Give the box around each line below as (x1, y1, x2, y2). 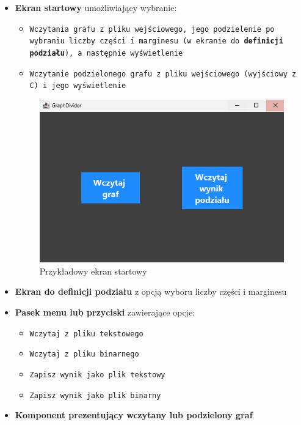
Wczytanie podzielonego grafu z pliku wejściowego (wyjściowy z (29, 69, 297, 78)
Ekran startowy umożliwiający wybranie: (15, 1, 177, 13)
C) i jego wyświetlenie (29, 81, 126, 91)
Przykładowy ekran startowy (39, 264, 147, 277)
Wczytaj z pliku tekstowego (29, 329, 143, 338)
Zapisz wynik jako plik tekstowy (29, 370, 165, 379)
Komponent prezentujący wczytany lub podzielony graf (15, 408, 253, 421)
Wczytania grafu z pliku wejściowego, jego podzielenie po (29, 24, 275, 34)
